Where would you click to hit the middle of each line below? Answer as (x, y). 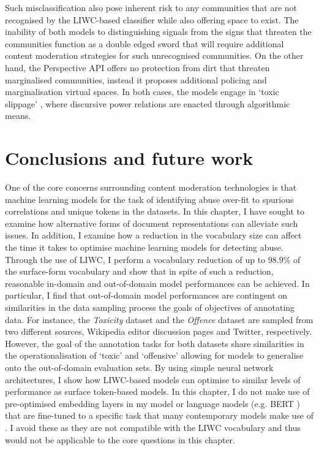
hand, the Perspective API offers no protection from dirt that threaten (137, 67)
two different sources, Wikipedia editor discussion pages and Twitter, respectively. (159, 331)
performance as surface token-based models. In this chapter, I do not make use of (157, 391)
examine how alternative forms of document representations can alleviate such (152, 223)
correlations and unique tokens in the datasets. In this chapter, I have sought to (155, 211)
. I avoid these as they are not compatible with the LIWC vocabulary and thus (153, 427)
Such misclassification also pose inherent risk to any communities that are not (151, 7)
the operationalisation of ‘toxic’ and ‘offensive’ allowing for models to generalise (154, 355)
